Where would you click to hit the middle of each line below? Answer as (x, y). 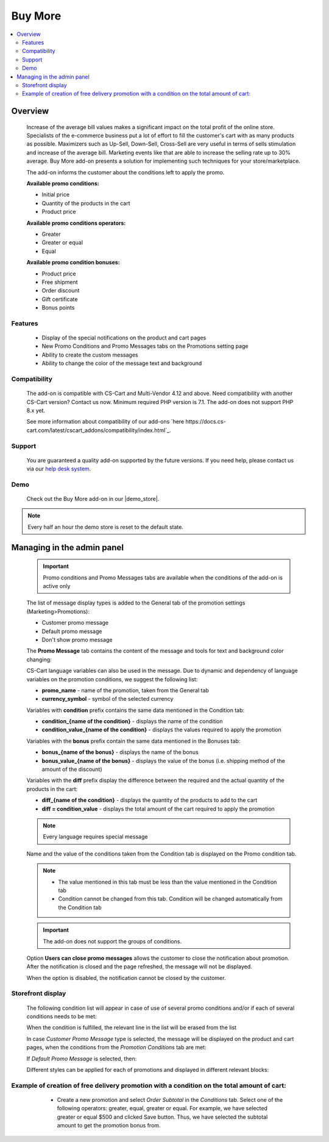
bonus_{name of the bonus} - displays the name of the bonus (120, 752)
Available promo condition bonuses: (73, 263)
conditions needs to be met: (62, 1016)
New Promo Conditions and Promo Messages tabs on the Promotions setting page (145, 346)
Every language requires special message (95, 837)
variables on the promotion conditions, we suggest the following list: (112, 679)
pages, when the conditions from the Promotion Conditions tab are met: (116, 1048)
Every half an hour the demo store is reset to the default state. (106, 527)
